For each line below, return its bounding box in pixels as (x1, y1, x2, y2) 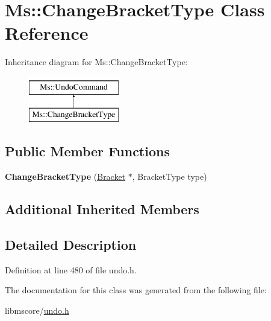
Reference (5, 21, 89, 45)
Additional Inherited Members (5, 200, 199, 218)
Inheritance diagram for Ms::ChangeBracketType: (5, 56, 188, 68)
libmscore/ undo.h (5, 304, 69, 317)
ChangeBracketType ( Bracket (5, 170, 126, 183)
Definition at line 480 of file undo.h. (5, 263, 137, 276)
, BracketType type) (132, 170, 207, 183)
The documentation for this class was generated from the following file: (5, 284, 267, 296)
